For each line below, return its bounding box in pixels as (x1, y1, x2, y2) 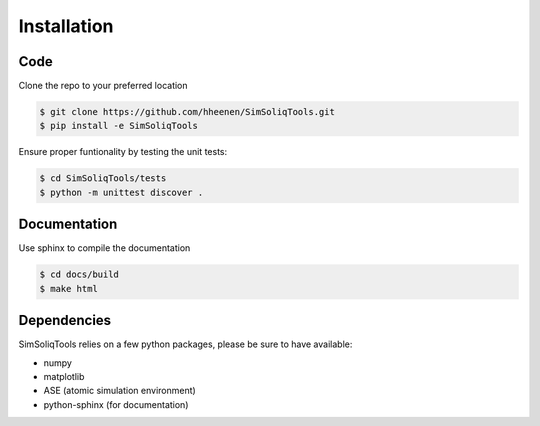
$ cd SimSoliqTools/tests (39, 173, 167, 184)
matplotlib (43, 370, 85, 382)
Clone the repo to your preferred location (18, 80, 189, 92)
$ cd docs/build (39, 269, 120, 280)
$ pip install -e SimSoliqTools (39, 120, 199, 132)
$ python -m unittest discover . (39, 186, 204, 198)
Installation (18, 15, 114, 37)
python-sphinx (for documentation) (43, 398, 189, 410)
